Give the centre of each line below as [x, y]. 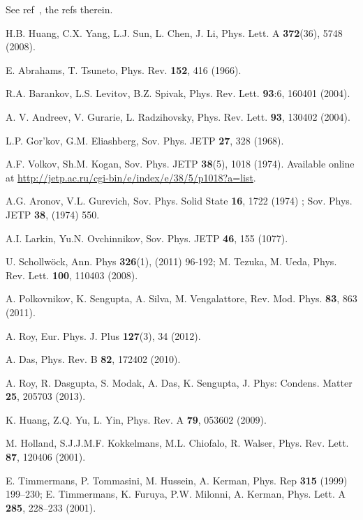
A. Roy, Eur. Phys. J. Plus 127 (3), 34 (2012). [103, 335]
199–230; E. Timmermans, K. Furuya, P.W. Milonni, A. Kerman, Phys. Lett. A [176, 494]
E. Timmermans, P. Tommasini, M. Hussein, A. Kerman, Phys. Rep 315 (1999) [177, 480]
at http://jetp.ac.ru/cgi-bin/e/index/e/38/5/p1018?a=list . [131, 177]
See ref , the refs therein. [59, 9]
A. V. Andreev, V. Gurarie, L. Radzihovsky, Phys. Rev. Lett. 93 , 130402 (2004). [178, 116]
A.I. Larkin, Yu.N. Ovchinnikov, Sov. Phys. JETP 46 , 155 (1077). [147, 238]
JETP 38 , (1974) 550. [53, 214]
